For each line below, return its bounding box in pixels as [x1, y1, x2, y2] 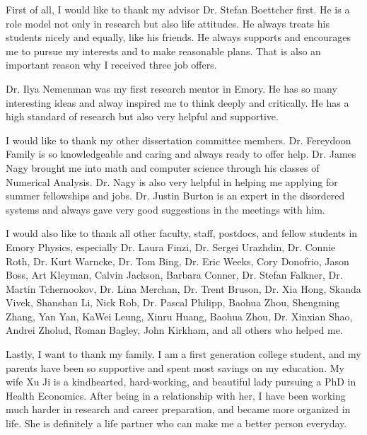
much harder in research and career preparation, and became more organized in [6, 402, 351, 417]
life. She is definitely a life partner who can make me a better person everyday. [6, 416, 347, 431]
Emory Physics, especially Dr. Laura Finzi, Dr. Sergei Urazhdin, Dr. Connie [6, 239, 336, 254]
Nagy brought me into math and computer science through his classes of [6, 160, 320, 175]
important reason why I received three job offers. [6, 57, 217, 72]
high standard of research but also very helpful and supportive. [6, 109, 279, 124]
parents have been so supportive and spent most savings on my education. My [6, 360, 344, 375]
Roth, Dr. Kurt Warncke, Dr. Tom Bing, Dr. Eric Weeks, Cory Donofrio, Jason [6, 253, 349, 268]
